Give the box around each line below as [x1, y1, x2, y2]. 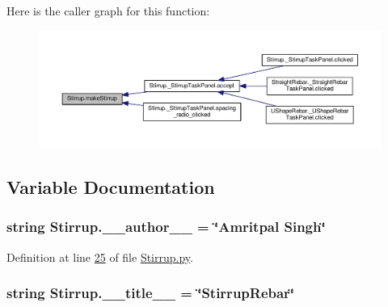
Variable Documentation [6, 174, 215, 199]
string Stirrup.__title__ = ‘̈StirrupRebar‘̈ [6, 283, 295, 303]
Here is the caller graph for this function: [6, 2, 210, 19]
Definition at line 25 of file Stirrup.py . [6, 248, 193, 265]
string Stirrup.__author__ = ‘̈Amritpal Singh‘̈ [6, 217, 326, 237]
